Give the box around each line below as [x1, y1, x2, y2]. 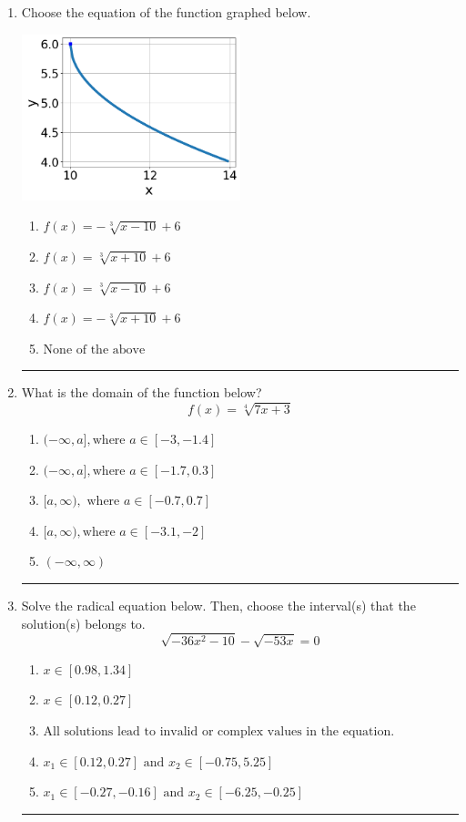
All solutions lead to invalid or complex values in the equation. [43, 725, 395, 738]
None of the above [43, 343, 146, 356]
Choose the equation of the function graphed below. [21, 3, 311, 21]
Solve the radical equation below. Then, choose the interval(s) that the [21, 596, 416, 615]
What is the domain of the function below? [21, 383, 262, 402]
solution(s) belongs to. [21, 613, 146, 632]
